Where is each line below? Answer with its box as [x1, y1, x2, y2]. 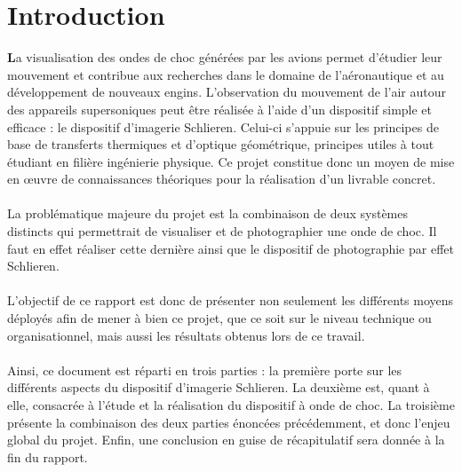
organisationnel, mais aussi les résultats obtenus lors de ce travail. [7, 326, 365, 344]
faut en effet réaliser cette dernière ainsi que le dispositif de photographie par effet [7, 239, 454, 257]
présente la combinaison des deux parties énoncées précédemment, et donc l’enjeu [7, 413, 450, 431]
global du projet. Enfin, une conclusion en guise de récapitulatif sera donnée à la [7, 430, 445, 449]
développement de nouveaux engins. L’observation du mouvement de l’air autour [7, 83, 446, 101]
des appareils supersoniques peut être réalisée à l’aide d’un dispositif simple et [7, 99, 433, 118]
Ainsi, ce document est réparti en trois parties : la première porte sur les [7, 360, 402, 379]
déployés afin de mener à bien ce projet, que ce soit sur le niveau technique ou [7, 309, 432, 327]
